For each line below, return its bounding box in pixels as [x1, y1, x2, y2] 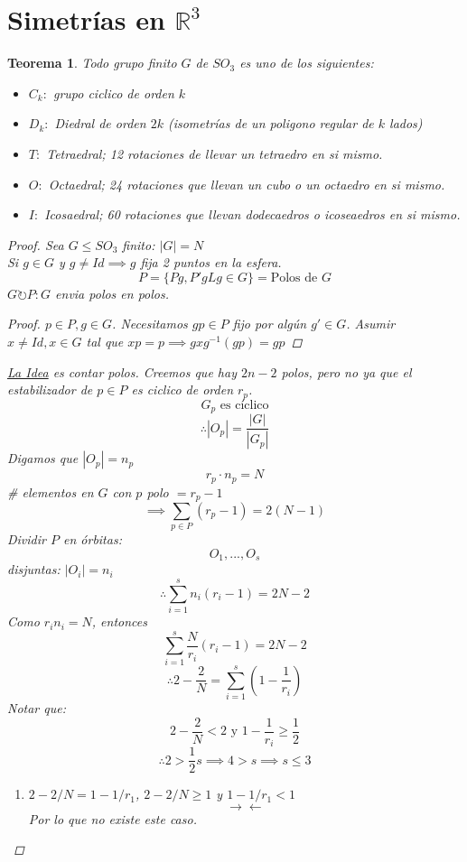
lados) [389, 114, 423, 133]
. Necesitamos [112, 314, 188, 333]
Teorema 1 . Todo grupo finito [7, 53, 177, 72]
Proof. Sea [7, 235, 64, 254]
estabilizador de [7, 380, 93, 399]
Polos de [270, 271, 318, 284]
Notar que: [7, 699, 66, 718]
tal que [86, 332, 124, 351]
